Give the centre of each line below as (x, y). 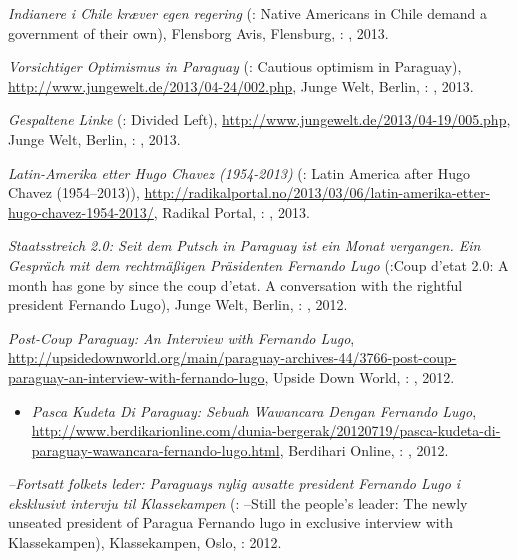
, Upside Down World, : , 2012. (359, 376)
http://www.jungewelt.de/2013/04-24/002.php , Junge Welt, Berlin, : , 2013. (241, 85)
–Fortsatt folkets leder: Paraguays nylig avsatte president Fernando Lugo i (234, 483)
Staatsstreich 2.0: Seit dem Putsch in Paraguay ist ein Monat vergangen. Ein (244, 245)
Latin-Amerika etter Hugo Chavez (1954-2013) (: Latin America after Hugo (239, 172)
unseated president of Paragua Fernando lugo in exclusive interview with (230, 522)
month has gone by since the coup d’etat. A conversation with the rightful (235, 284)
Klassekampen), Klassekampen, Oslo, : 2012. (145, 542)
